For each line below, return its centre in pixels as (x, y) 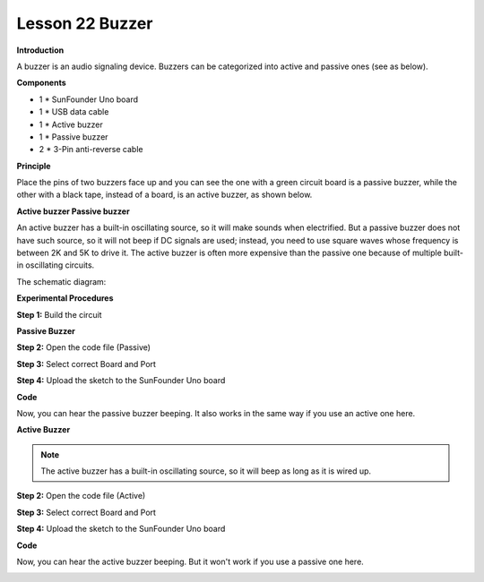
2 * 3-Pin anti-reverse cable (91, 150)
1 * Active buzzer (71, 124)
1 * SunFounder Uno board (89, 99)
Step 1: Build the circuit (59, 314)
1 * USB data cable (74, 112)
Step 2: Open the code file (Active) (81, 496)
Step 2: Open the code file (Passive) (84, 347)
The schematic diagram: (61, 281)
